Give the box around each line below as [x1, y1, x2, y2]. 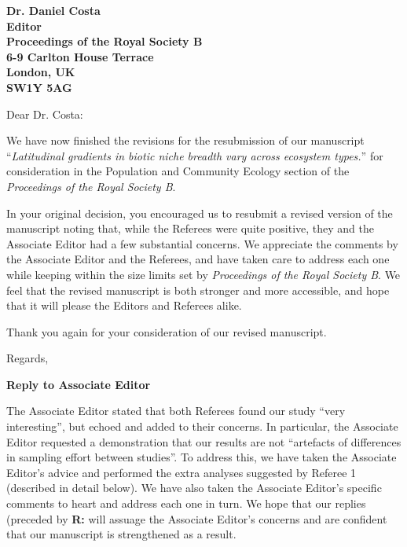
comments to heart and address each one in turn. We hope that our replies [6, 495, 366, 512]
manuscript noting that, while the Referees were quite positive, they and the [6, 220, 374, 237]
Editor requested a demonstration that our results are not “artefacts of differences [6, 433, 401, 450]
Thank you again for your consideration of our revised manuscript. [6, 323, 327, 340]
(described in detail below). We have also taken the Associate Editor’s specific [6, 479, 382, 496]
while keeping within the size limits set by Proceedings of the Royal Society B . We [6, 266, 401, 282]
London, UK [6, 64, 75, 80]
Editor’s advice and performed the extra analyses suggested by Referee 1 [6, 464, 357, 480]
